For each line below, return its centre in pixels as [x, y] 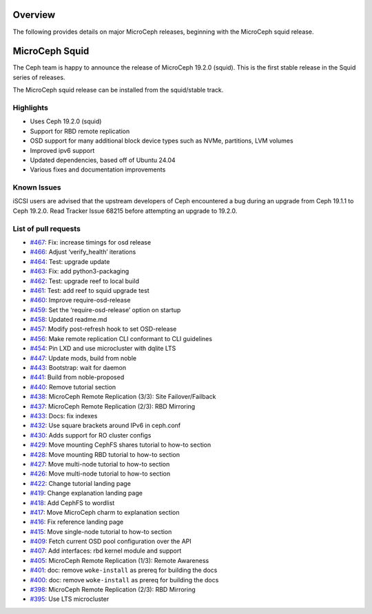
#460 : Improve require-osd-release [80, 300]
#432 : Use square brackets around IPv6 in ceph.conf [105, 426]
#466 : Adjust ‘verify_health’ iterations [83, 252]
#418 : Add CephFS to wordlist [72, 502]
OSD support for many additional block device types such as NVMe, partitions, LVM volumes [162, 141]
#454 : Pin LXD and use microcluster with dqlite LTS [103, 349]
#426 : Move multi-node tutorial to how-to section [100, 474]
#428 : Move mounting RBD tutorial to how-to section [105, 454]
